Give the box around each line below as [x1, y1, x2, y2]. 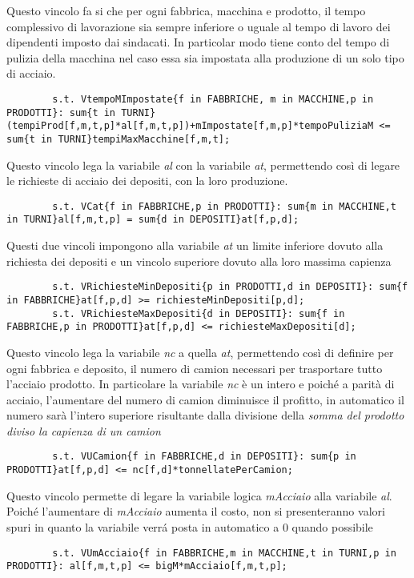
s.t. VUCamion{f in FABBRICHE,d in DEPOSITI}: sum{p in [52, 451, 356, 463]
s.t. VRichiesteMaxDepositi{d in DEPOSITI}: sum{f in [52, 307, 345, 319]
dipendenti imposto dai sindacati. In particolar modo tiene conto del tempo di [6, 34, 390, 50]
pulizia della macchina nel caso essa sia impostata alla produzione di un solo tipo [6, 49, 404, 66]
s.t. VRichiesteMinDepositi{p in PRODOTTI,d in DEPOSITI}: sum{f [52, 281, 408, 293]
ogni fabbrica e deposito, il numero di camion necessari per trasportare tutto [6, 359, 383, 376]
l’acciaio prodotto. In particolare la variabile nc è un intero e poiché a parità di [6, 375, 395, 392]
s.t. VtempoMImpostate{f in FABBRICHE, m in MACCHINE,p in [52, 93, 374, 105]
